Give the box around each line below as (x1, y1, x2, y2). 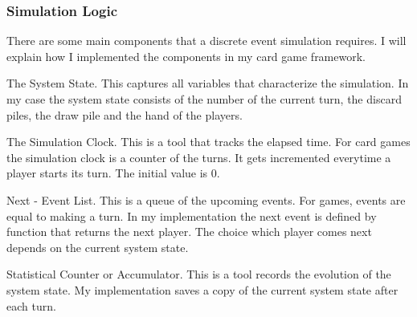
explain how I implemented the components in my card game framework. (6, 47, 366, 64)
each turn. (6, 297, 56, 314)
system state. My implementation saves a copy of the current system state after (6, 281, 399, 298)
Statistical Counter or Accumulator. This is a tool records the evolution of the (6, 266, 391, 282)
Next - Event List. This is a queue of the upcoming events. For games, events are (6, 191, 406, 208)
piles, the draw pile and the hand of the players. (6, 106, 243, 123)
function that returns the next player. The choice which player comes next (6, 223, 372, 240)
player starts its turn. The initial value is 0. (6, 165, 220, 181)
